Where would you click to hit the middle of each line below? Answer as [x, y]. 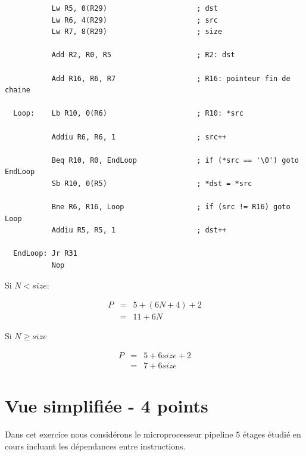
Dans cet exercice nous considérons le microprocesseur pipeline [119, 434]
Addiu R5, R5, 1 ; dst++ [139, 230]
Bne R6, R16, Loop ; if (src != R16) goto [171, 207]
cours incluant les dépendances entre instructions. [95, 446]
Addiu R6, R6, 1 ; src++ [139, 137]
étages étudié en [272, 434]
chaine [18, 90]
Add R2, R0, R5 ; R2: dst [143, 55]
